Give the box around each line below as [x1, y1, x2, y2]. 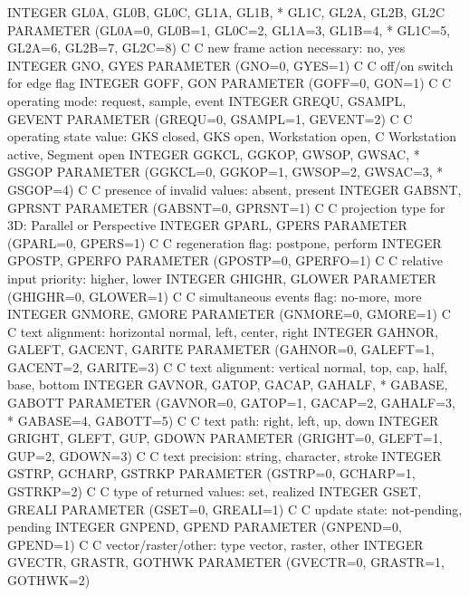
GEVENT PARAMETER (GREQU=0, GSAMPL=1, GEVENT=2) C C [7, 109, 413, 128]
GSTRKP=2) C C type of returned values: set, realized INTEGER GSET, [7, 482, 422, 501]
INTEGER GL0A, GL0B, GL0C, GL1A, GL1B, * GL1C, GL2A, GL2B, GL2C [7, 3, 445, 21]
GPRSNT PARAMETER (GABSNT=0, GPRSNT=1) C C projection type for [7, 197, 445, 216]
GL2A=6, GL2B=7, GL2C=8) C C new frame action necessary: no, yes [7, 38, 406, 57]
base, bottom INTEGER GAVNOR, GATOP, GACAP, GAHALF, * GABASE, [7, 375, 448, 394]
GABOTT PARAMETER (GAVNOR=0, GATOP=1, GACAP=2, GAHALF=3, [7, 393, 456, 412]
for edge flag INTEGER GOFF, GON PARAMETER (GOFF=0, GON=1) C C [7, 73, 452, 92]
